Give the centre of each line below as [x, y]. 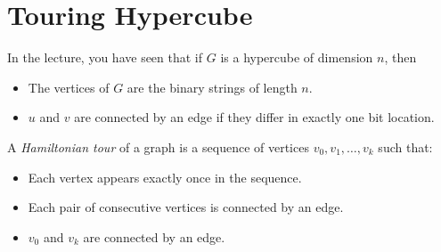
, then [400, 57]
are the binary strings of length [212, 87]
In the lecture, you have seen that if [105, 57]
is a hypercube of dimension [297, 57]
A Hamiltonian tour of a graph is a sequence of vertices [158, 146]
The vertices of [69, 87]
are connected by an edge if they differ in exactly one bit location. [254, 117]
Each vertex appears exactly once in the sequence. [165, 177]
